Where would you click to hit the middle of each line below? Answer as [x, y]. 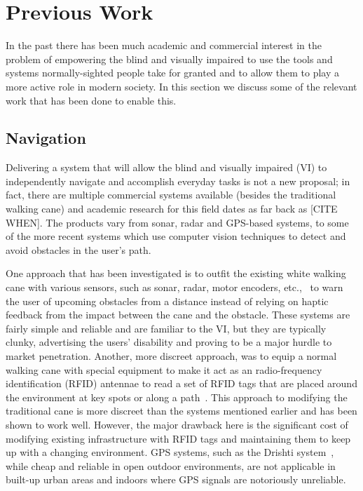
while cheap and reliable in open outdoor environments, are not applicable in [171, 465]
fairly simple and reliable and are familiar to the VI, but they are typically [166, 328]
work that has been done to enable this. [91, 100]
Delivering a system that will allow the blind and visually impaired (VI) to [166, 167]
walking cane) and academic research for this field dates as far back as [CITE [172, 209]
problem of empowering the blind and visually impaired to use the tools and [169, 59]
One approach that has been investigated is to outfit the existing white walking [176, 273]
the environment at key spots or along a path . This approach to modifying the [177, 397]
